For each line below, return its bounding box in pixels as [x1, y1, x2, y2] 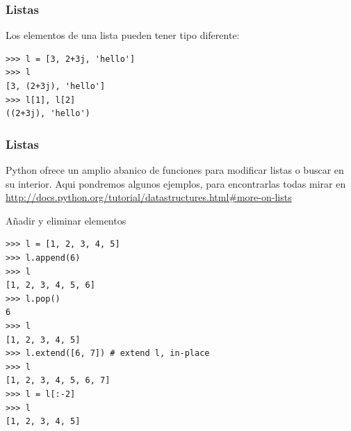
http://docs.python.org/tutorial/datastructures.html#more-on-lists [6, 190, 292, 204]
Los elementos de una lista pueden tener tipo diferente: [6, 28, 240, 42]
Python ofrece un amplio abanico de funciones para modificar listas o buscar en [6, 163, 344, 177]
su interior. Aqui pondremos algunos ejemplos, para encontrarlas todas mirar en [6, 176, 346, 190]
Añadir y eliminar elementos [6, 213, 126, 227]
